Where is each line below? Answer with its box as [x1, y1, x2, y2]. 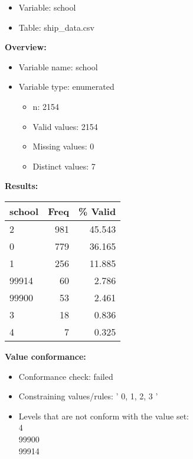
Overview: [5, 41, 47, 53]
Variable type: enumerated [18, 80, 115, 93]
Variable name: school [18, 60, 98, 73]
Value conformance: [5, 350, 86, 362]
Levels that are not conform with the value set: [18, 409, 189, 422]
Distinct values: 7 [32, 159, 96, 172]
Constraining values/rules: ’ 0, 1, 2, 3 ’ [18, 390, 158, 402]
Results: [5, 180, 38, 192]
